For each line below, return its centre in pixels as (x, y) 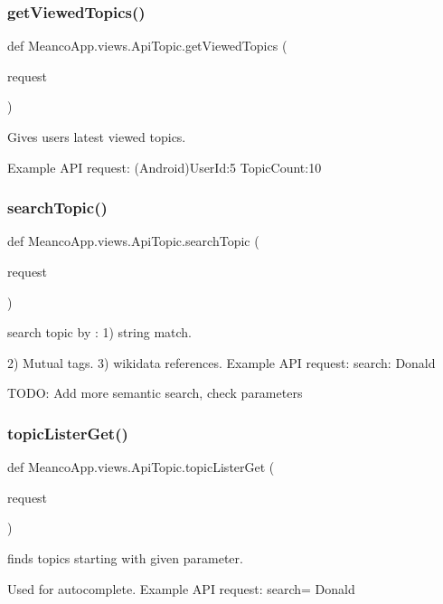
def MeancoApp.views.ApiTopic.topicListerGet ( (141, 467)
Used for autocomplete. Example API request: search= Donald (181, 588)
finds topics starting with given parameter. (125, 557)
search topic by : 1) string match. (99, 332)
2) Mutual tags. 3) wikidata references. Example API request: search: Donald (221, 362)
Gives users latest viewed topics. (97, 137)
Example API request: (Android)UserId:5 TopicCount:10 (165, 167)
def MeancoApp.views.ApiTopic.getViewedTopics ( (147, 46)
